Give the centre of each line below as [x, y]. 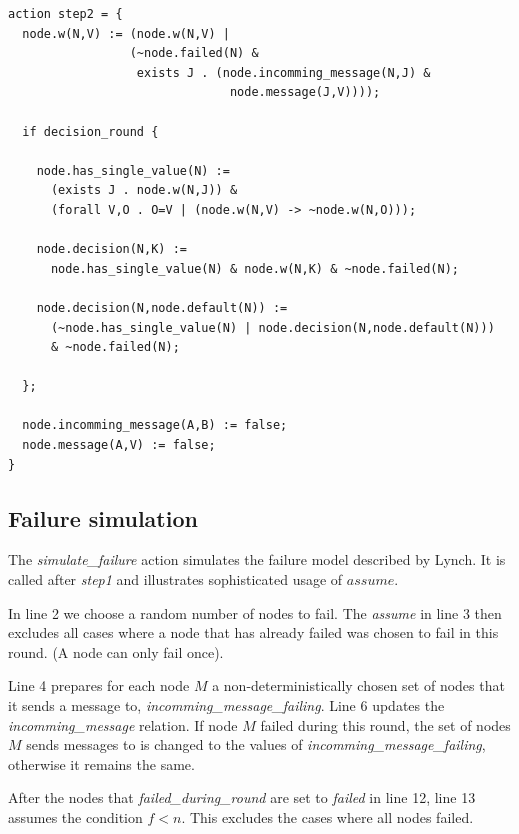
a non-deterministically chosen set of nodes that [358, 685]
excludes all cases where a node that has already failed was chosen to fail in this [253, 632]
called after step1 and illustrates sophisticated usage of [175, 579]
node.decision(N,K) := [111, 249]
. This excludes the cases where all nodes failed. [327, 816]
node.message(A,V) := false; [119, 445]
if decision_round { [90, 131]
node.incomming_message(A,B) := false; [155, 425]
